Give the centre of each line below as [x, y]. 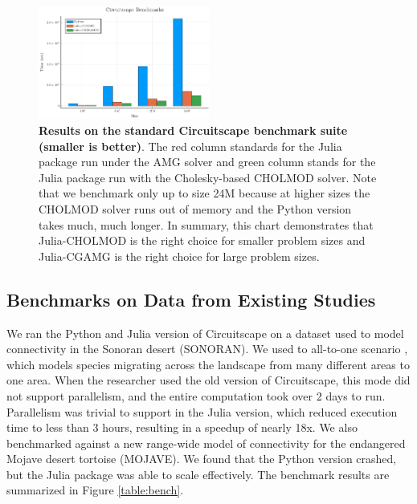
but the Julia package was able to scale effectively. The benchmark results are [198, 474]
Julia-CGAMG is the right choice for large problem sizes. [179, 256]
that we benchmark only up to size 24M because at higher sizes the [204, 193]
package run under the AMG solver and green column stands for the [207, 162]
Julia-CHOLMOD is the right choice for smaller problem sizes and [202, 240]
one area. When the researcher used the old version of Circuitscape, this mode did [208, 380]
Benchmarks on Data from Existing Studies [191, 299]
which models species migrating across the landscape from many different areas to [208, 364]
